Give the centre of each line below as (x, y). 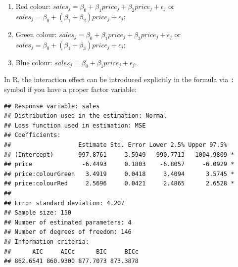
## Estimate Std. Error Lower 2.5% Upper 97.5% (116, 145)
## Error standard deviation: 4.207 (64, 203)
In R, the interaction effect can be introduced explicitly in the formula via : (119, 79)
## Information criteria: (47, 242)
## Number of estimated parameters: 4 (68, 222)
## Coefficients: (32, 135)
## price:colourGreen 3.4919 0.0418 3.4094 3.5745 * (119, 174)
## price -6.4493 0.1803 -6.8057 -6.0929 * (119, 164)
